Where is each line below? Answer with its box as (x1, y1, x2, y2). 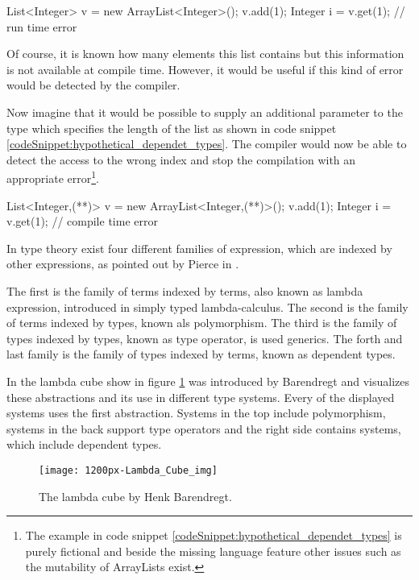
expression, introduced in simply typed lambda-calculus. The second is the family (6, 298, 409, 315)
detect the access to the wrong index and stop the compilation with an (6, 151, 356, 168)
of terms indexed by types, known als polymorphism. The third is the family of (6, 314, 397, 331)
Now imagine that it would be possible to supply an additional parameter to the (6, 103, 403, 120)
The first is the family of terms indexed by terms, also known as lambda (6, 282, 363, 299)
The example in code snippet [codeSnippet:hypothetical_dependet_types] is (25, 527, 402, 544)
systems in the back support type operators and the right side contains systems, (6, 420, 401, 437)
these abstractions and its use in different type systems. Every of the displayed (6, 388, 395, 405)
